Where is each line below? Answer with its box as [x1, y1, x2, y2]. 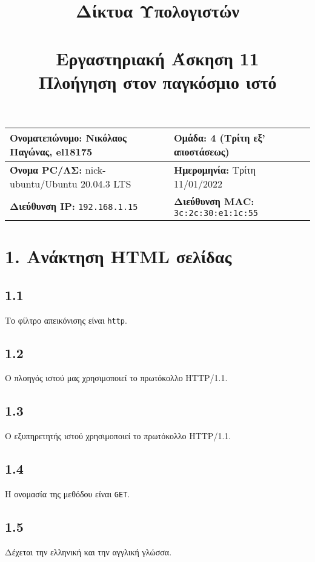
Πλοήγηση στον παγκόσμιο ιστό [38, 69, 277, 94]
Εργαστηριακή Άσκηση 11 [56, 45, 259, 70]
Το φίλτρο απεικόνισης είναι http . [5, 313, 127, 326]
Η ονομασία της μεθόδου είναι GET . [5, 487, 130, 500]
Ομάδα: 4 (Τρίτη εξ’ [173, 130, 265, 145]
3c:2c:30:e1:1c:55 [173, 207, 259, 218]
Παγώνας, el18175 [10, 144, 93, 158]
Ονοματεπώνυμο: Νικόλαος [10, 130, 127, 145]
